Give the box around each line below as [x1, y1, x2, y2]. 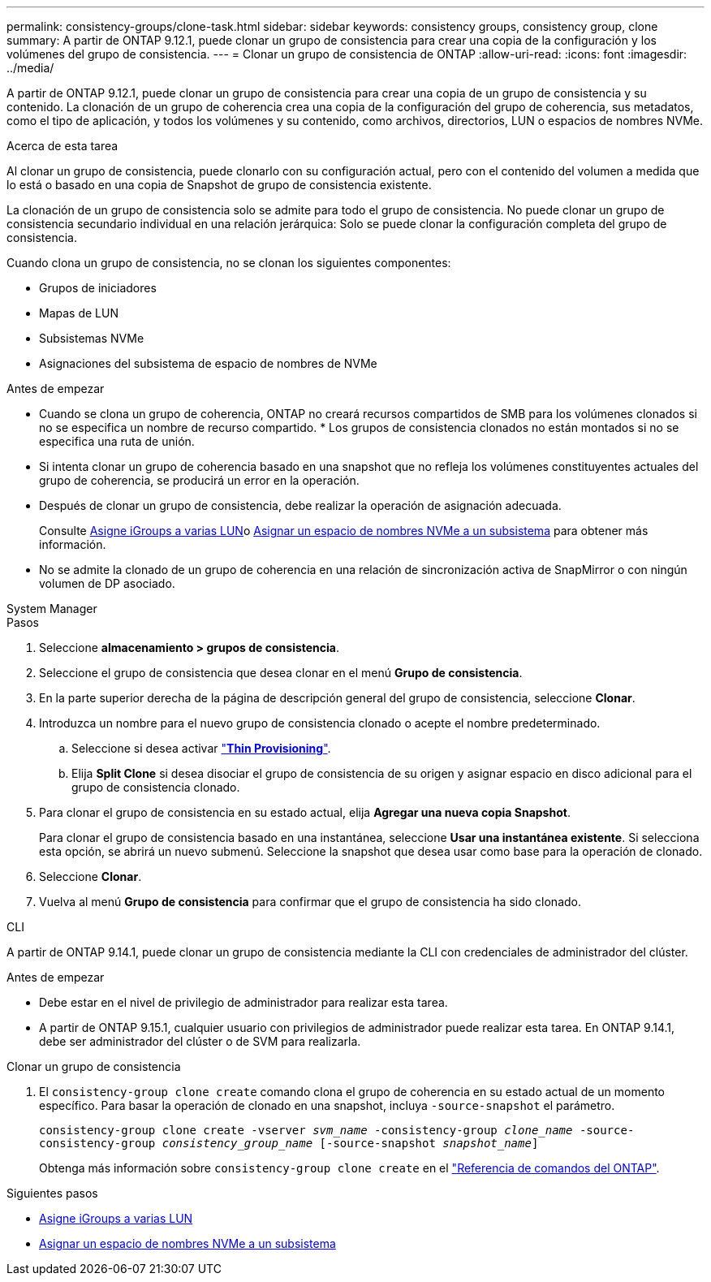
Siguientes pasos [6, 1186, 98, 1200]
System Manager [6, 602, 97, 615]
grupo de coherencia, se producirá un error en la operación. [39, 473, 360, 487]
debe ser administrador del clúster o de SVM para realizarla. [39, 1034, 361, 1048]
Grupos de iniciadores [39, 281, 157, 295]
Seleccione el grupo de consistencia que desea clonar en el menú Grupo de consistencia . [39, 666, 523, 680]
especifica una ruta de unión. [39, 434, 195, 448]
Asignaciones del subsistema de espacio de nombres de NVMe [39, 356, 377, 370]
